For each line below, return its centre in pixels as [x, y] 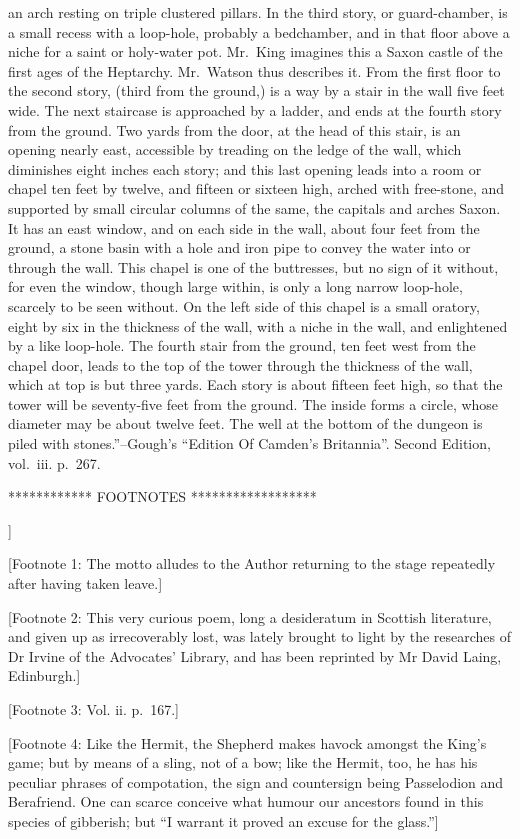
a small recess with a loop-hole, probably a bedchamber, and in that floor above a [259, 31]
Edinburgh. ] [44, 675]
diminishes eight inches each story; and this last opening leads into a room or [245, 168]
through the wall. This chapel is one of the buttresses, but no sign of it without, [253, 266]
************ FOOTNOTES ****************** [162, 496]
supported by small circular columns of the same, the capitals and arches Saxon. [254, 207]
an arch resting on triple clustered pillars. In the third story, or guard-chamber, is [258, 12]
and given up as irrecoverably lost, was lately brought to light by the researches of [260, 636]
